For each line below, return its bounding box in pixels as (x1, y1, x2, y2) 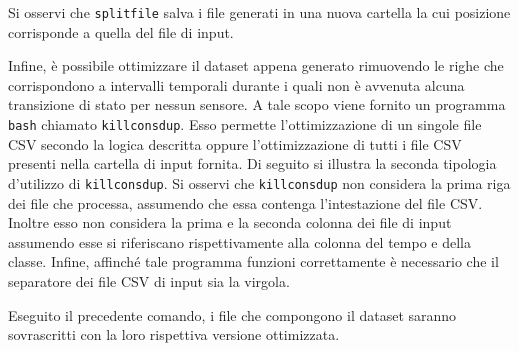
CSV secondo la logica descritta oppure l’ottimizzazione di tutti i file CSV (8, 133, 462, 154)
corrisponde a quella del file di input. (8, 21, 234, 42)
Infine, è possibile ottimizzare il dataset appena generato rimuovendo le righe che (8, 55, 504, 76)
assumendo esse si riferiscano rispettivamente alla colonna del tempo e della (8, 231, 471, 252)
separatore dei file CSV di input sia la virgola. (8, 270, 290, 291)
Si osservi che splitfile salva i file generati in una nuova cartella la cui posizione (8, 2, 511, 22)
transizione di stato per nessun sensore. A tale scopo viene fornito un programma (8, 94, 506, 115)
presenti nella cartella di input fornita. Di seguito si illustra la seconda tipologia (8, 153, 497, 174)
